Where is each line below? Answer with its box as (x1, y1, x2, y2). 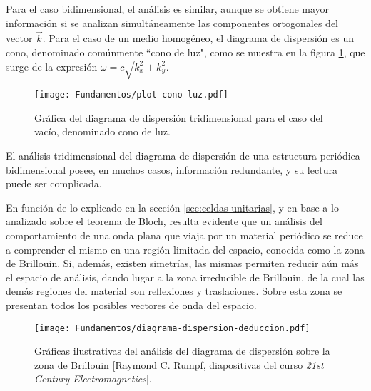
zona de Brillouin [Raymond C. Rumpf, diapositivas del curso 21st (34, 357, 324, 372)
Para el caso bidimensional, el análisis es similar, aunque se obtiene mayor (6, 1, 330, 16)
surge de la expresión (6, 58, 98, 73)
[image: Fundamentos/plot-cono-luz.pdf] (34, 90, 229, 100)
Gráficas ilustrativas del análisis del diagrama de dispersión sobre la (34, 343, 330, 358)
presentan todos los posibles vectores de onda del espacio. (6, 297, 257, 312)
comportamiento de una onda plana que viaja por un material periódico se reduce (6, 227, 363, 242)
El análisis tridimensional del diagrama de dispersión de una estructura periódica (6, 147, 360, 162)
